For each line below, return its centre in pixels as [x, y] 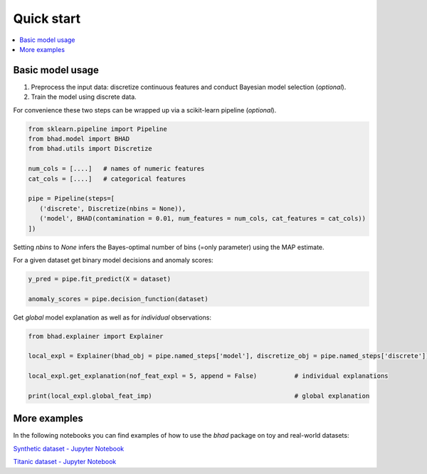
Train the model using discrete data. [84, 97]
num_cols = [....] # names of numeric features [116, 169]
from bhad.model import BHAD [79, 139]
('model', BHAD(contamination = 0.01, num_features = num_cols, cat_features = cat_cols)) [203, 218]
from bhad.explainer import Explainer [96, 336]
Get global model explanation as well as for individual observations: [112, 317]
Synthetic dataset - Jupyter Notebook [69, 448]
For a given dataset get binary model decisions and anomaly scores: [113, 260]
